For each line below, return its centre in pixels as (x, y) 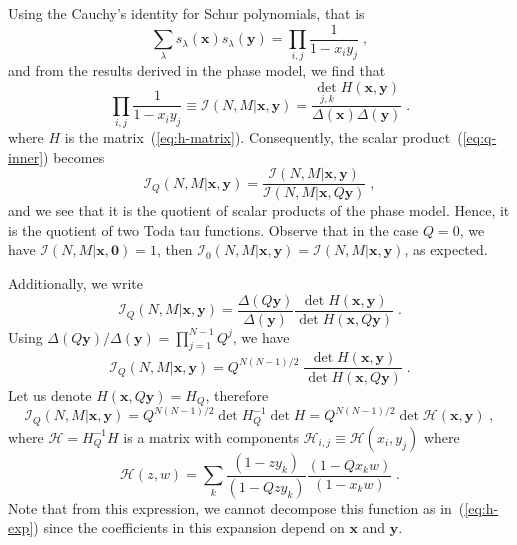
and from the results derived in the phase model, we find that (197, 70)
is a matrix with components (211, 436)
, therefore (237, 394)
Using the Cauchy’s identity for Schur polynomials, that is (186, 13)
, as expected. (446, 249)
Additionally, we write (76, 283)
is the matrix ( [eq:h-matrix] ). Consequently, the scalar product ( (263, 136)
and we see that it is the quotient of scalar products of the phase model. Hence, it (259, 210)
